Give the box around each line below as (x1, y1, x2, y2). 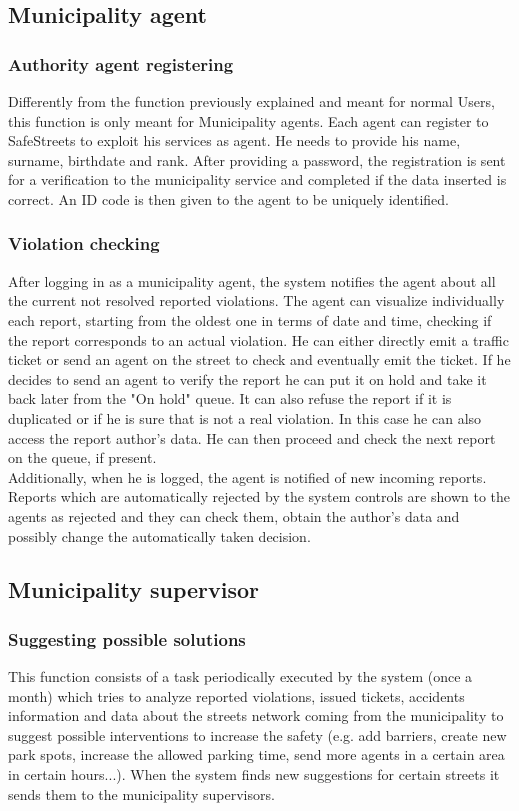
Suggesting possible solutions (8, 626, 246, 651)
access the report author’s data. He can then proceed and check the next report (8, 427, 496, 448)
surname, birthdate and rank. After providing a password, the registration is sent (8, 149, 506, 170)
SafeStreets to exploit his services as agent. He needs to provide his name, (8, 130, 461, 151)
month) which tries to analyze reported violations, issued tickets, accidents (8, 685, 465, 706)
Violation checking (8, 231, 160, 256)
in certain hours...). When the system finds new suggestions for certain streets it (8, 764, 500, 785)
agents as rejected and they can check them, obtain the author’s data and (8, 505, 460, 526)
